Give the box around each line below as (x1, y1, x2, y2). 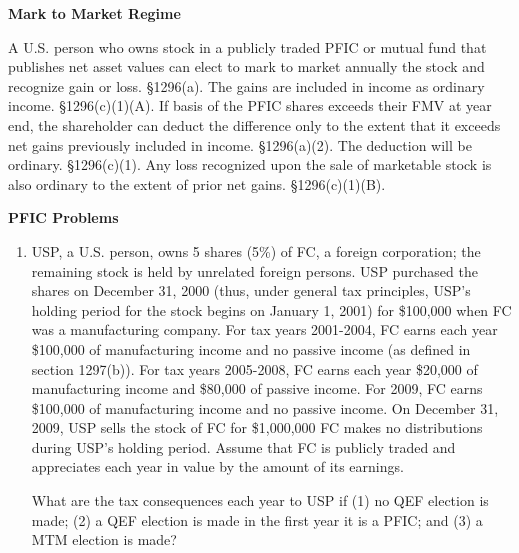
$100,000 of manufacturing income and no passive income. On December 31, (31, 397, 499, 418)
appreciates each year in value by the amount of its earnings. (31, 456, 404, 477)
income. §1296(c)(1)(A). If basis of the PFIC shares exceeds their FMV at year (8, 95, 492, 116)
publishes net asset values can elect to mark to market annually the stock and (8, 56, 485, 77)
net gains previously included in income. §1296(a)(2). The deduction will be (8, 134, 472, 155)
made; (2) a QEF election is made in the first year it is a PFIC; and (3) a (31, 509, 483, 530)
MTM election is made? (31, 529, 177, 550)
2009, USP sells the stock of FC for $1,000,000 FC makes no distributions (31, 417, 483, 438)
